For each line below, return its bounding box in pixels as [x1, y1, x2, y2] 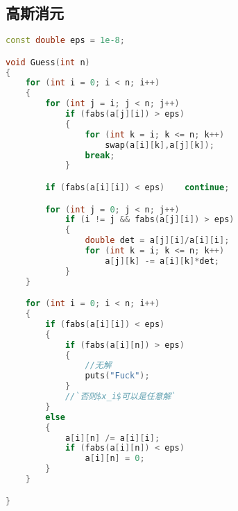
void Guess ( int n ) [6, 57, 90, 67]
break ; [85, 150, 115, 160]
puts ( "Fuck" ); [85, 371, 150, 381]
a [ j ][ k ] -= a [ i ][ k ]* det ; [105, 255, 220, 266]
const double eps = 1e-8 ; [6, 35, 125, 46]
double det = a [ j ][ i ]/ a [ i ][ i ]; [85, 235, 230, 246]
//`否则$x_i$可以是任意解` [65, 392, 176, 402]
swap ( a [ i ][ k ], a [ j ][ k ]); [105, 140, 214, 150]
